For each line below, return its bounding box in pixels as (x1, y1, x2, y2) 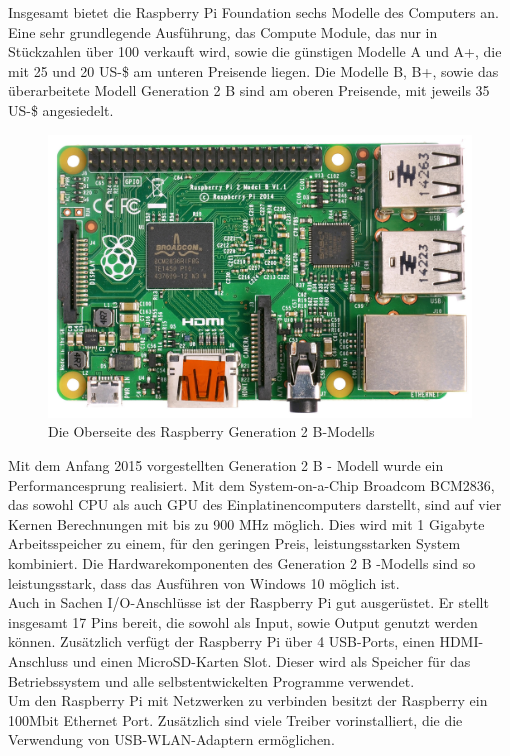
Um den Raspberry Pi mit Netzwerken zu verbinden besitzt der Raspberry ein (8, 690, 488, 711)
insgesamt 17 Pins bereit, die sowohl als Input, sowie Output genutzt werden (8, 611, 478, 632)
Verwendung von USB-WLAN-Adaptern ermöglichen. (8, 729, 335, 750)
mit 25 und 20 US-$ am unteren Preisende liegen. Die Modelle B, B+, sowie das (8, 60, 499, 81)
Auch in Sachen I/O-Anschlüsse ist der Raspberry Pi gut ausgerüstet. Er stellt (8, 592, 489, 613)
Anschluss (8, 650, 69, 671)
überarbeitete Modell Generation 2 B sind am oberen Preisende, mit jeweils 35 (8, 80, 490, 101)
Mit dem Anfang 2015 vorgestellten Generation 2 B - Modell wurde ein (8, 454, 444, 475)
